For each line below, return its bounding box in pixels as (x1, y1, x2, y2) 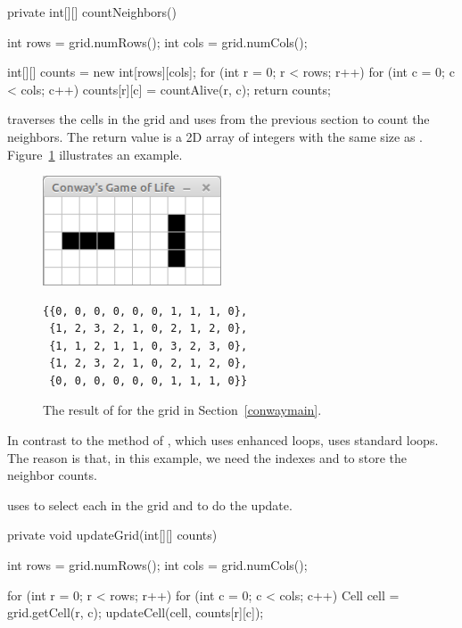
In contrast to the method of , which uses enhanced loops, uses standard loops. (7, 431, 439, 450)
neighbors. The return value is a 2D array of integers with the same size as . (7, 127, 423, 145)
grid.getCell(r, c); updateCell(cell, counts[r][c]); (7, 603, 264, 622)
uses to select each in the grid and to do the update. (7, 495, 293, 514)
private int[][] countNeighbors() (7, 3, 177, 21)
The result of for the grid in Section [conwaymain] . (43, 401, 322, 419)
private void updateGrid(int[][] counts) (7, 525, 218, 544)
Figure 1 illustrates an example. (7, 145, 183, 163)
